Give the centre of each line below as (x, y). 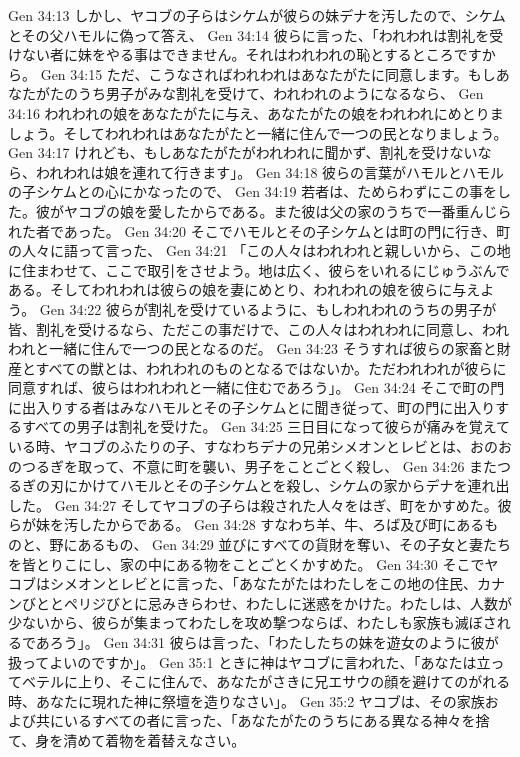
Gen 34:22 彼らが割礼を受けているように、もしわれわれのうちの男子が (268, 308)
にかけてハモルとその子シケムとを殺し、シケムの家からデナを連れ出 (286, 485)
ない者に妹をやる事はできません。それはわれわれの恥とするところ (237, 54)
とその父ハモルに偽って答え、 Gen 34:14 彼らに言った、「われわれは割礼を (249, 34)
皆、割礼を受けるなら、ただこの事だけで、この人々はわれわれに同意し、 (245, 328)
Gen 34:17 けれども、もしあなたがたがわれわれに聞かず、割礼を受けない (243, 152)
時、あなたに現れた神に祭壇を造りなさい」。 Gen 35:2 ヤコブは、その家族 (246, 700)
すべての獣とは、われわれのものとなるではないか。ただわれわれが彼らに (271, 367)
